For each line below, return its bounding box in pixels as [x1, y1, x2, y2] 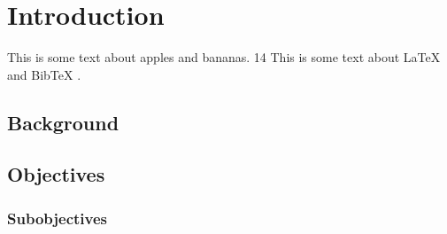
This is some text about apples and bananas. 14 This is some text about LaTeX [7, 48, 441, 66]
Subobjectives [7, 207, 107, 229]
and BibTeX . [7, 65, 81, 83]
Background [7, 108, 119, 136]
